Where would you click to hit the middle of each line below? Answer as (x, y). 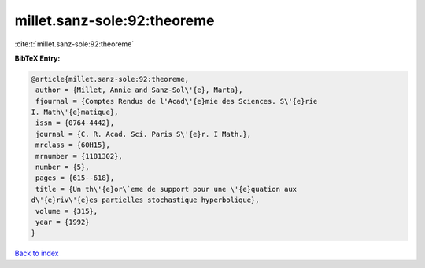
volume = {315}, (67, 211)
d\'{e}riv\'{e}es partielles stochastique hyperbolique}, (145, 200)
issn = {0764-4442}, (75, 123)
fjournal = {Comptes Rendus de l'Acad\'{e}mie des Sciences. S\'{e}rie (177, 101)
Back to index (37, 253)
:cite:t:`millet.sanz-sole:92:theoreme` (74, 44)
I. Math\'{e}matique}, (75, 112)
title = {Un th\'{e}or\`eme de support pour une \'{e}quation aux (166, 189)
